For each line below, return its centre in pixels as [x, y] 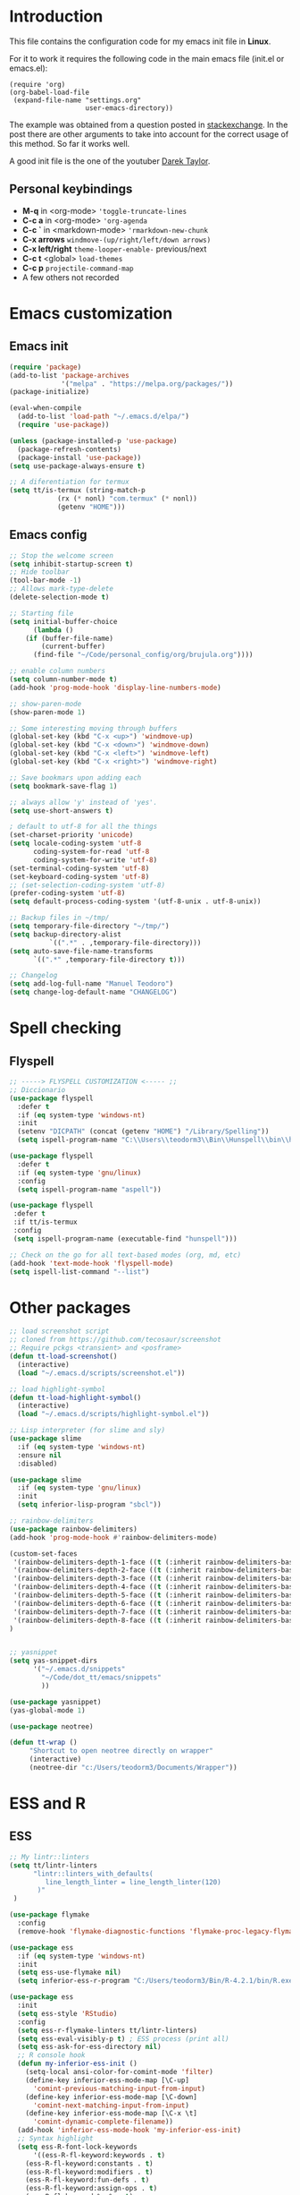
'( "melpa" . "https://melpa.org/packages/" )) [147, 384]
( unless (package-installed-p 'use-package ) [93, 440]
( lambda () [53, 630]
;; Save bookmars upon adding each [75, 777]
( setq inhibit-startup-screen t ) [71, 564]
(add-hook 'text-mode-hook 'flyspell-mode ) [92, 1263]
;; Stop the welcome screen [62, 555]
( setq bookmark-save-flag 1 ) [63, 786]
